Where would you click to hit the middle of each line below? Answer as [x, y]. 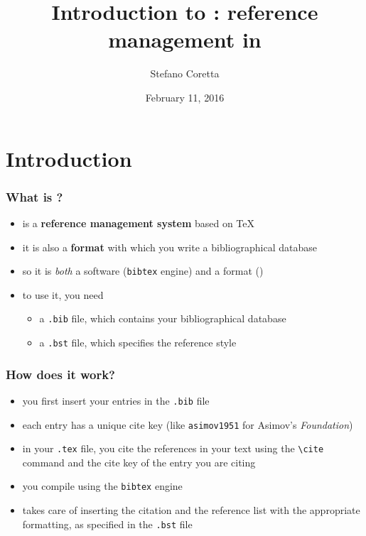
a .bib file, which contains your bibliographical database [163, 318]
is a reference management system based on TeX [139, 223]
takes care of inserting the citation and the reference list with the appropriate [191, 510]
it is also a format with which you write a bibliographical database [169, 247]
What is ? [34, 196]
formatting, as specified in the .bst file [107, 524]
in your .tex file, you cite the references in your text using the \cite [173, 448]
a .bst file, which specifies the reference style [138, 342]
